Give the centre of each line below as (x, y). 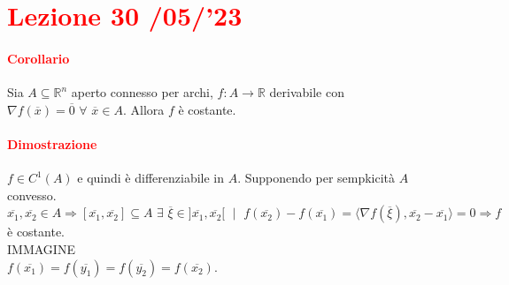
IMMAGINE (41, 248)
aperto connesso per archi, (142, 92)
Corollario (39, 58)
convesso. (32, 195)
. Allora (143, 109)
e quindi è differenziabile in (151, 178)
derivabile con (307, 92)
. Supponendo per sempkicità (316, 178)
